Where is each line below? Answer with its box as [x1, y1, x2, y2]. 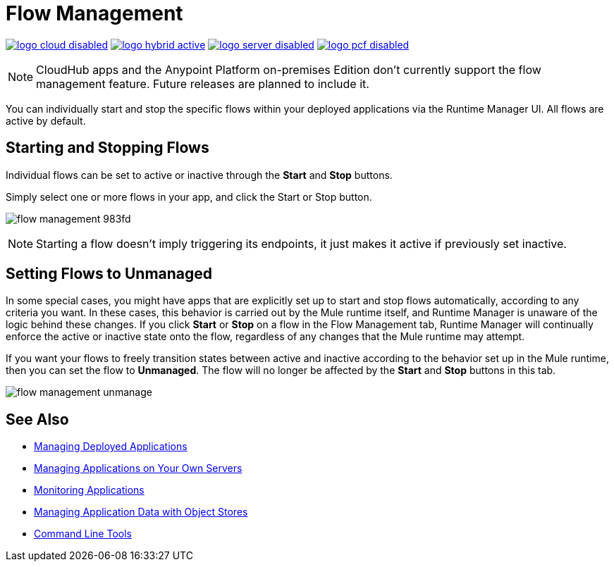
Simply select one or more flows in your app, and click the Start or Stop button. [6, 190, 372, 203]
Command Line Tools [34, 528, 132, 540]
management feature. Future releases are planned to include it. [36, 76, 369, 91]
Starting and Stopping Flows [6, 139, 209, 157]
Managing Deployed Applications [34, 440, 188, 453]
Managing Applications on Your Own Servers [34, 462, 242, 475]
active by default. [6, 114, 86, 127]
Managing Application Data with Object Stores [34, 506, 248, 518]
